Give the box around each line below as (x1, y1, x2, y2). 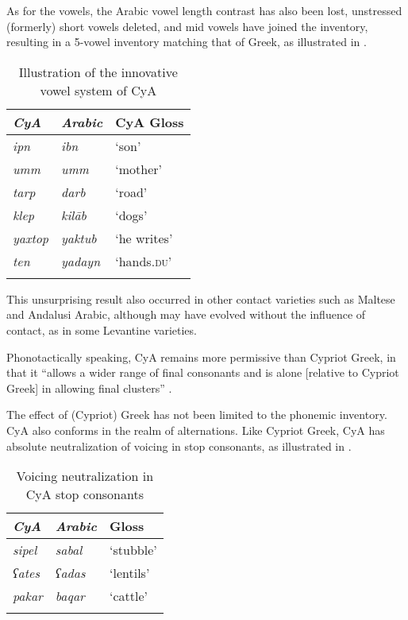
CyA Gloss (115, 112, 184, 131)
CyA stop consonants (25, 485, 144, 504)
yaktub (61, 228, 97, 247)
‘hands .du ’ (115, 251, 172, 270)
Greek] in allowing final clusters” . (6, 379, 172, 396)
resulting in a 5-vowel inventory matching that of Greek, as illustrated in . (6, 33, 367, 50)
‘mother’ (115, 159, 162, 178)
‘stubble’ (110, 541, 157, 560)
